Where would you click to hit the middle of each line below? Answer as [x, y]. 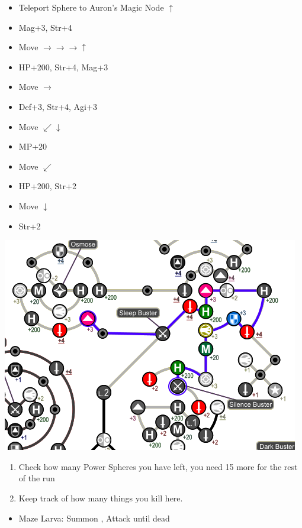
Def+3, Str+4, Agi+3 [58, 106]
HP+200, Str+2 [47, 186]
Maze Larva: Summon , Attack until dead [94, 518]
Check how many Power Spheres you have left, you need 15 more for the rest [158, 466]
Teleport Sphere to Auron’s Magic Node [91, 7]
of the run [37, 478]
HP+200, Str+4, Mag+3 [63, 67]
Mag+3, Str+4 [45, 27]
